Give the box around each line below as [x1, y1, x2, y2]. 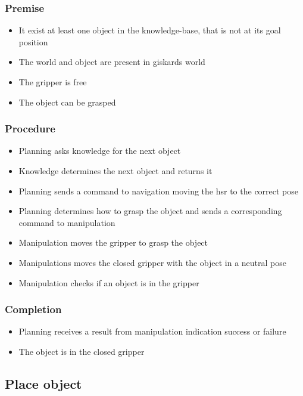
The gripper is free [18, 76, 87, 88]
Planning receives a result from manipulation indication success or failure [18, 325, 286, 338]
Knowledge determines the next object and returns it [18, 165, 213, 177]
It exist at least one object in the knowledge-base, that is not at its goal [18, 24, 281, 36]
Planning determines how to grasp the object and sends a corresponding [18, 205, 282, 217]
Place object [5, 374, 82, 392]
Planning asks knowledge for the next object [18, 144, 181, 157]
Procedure [5, 121, 55, 136]
